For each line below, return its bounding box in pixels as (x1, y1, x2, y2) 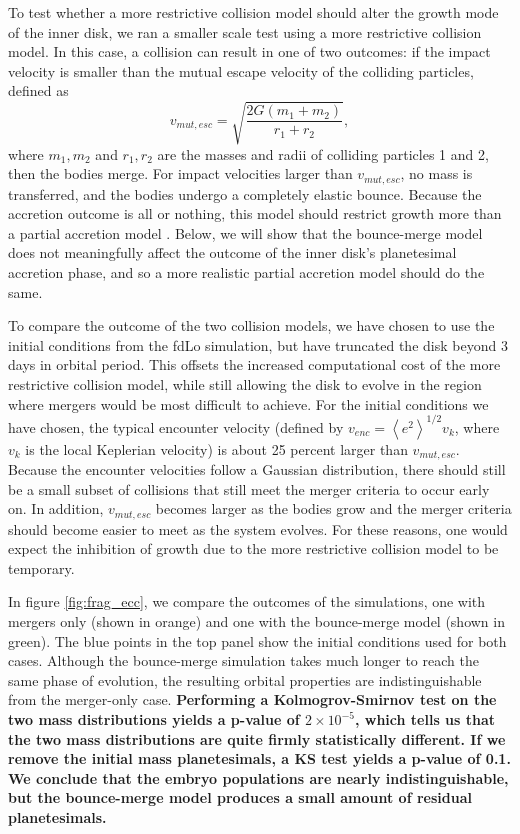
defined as (8, 80, 69, 101)
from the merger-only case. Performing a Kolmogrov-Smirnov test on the (8, 689, 497, 710)
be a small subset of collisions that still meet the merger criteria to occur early (8, 478, 490, 499)
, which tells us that (354, 709, 496, 730)
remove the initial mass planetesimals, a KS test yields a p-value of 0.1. (8, 748, 511, 769)
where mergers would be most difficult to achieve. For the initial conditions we (8, 393, 489, 414)
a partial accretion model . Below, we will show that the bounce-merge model (8, 222, 483, 243)
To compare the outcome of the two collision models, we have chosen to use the (8, 315, 495, 336)
